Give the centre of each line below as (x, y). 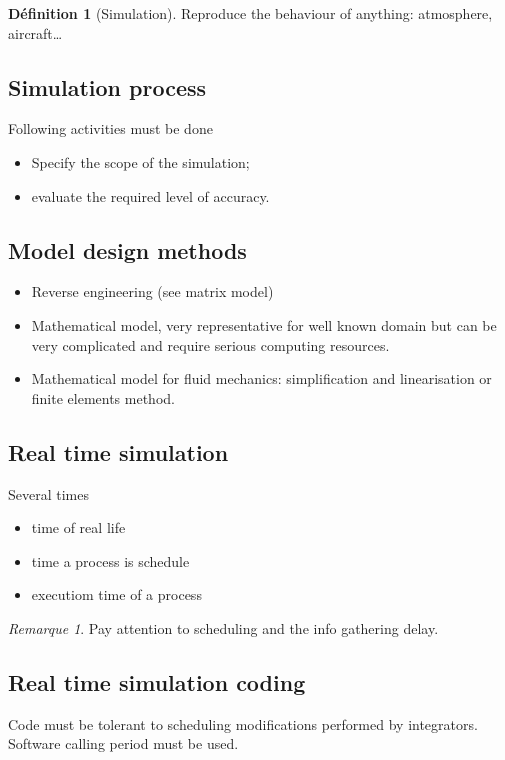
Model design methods (127, 249)
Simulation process (107, 86)
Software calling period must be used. (123, 743)
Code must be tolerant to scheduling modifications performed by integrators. (243, 723)
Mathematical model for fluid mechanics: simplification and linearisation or (261, 378)
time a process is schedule (110, 560)
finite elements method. (103, 397)
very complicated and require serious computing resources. (210, 344)
